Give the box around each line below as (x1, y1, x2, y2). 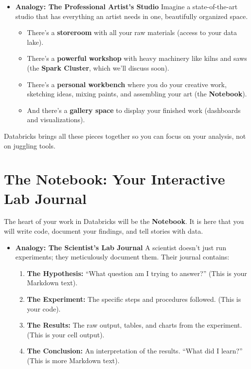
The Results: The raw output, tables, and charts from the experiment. (27, 320, 242, 330)
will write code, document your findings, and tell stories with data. (4, 226, 203, 236)
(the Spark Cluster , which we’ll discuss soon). (27, 62, 169, 73)
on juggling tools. (4, 140, 55, 150)
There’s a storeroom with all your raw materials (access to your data (27, 27, 237, 37)
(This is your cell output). (27, 329, 105, 339)
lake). (27, 37, 44, 47)
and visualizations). (27, 114, 85, 125)
